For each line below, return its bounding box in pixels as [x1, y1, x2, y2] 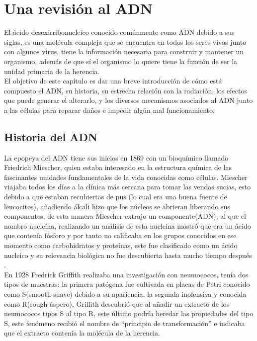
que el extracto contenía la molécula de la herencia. [4, 328, 160, 338]
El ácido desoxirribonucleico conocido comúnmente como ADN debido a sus [4, 27, 235, 37]
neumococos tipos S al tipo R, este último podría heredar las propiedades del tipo [4, 308, 254, 319]
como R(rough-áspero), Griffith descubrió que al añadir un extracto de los [4, 298, 230, 309]
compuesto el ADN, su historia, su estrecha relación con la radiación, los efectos [4, 85, 247, 95]
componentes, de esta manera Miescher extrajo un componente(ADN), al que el [4, 211, 247, 221]
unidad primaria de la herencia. [4, 66, 100, 76]
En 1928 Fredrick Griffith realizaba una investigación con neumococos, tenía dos [4, 269, 249, 279]
